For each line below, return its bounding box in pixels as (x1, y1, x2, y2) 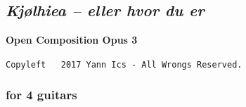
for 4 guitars (6, 86, 77, 103)
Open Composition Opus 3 (6, 32, 138, 46)
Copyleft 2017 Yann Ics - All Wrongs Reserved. (6, 59, 242, 70)
